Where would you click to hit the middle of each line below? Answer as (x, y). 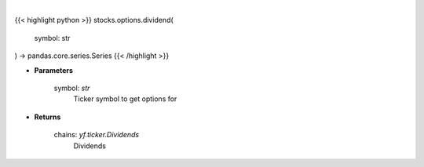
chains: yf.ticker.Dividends (97, 135)
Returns (48, 117)
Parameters (54, 70)
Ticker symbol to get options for (125, 99)
